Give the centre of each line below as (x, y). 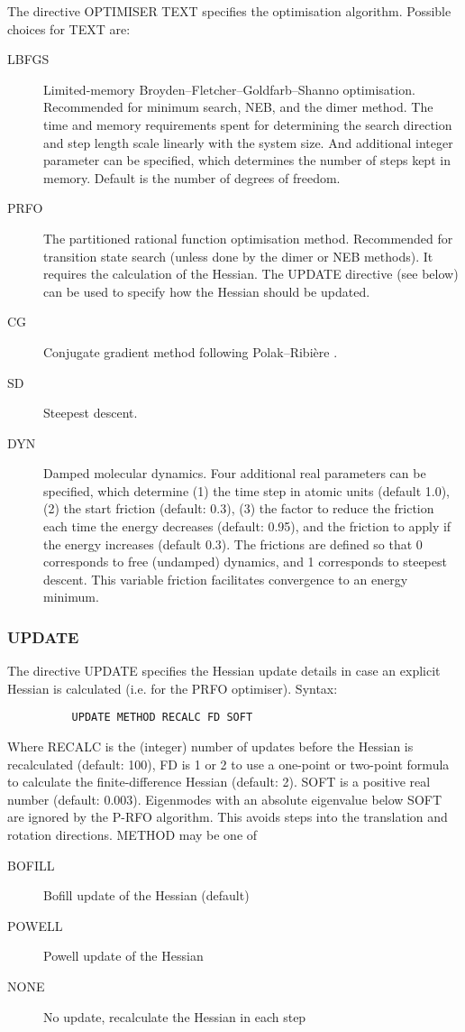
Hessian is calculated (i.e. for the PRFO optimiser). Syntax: (173, 688)
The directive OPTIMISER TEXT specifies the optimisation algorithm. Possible (229, 11)
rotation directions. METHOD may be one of (132, 835)
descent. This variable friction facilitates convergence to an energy (226, 579)
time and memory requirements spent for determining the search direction (248, 124)
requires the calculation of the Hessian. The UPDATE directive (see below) (251, 274)
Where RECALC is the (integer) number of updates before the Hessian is (210, 746)
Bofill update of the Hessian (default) (146, 895)
